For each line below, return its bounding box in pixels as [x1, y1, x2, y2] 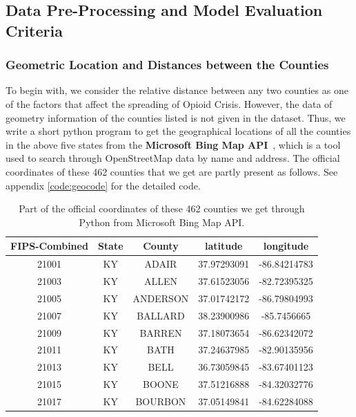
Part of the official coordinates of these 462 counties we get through [19, 201, 305, 216]
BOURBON [135, 393, 186, 408]
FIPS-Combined [10, 239, 88, 253]
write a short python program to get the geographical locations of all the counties [6, 124, 351, 138]
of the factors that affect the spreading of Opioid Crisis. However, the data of [6, 96, 333, 111]
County [143, 239, 179, 253]
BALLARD [137, 308, 185, 322]
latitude [204, 239, 243, 253]
